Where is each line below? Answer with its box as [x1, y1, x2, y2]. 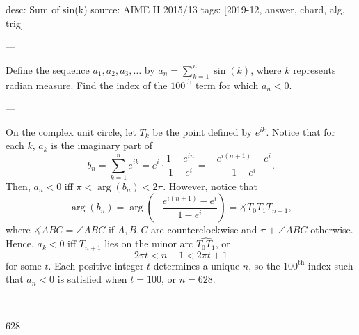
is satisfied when [57, 272, 127, 286]
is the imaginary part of [51, 138, 152, 153]
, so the [248, 258, 280, 272]
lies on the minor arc [104, 236, 193, 251]
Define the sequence [6, 62, 90, 77]
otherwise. [310, 222, 353, 237]
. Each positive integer [48, 258, 144, 272]
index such [308, 258, 353, 272]
